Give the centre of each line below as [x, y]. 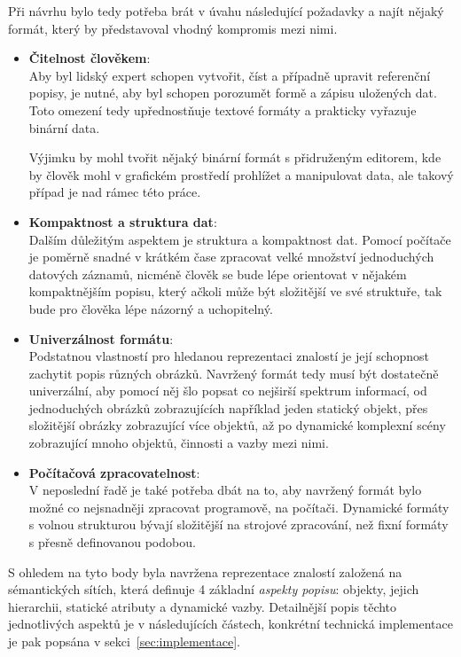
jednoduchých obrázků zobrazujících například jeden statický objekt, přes [228, 407]
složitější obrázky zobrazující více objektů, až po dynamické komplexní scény [237, 425]
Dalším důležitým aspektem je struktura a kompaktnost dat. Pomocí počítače [240, 239]
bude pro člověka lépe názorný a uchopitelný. [151, 308]
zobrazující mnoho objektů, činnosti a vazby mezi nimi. [179, 443]
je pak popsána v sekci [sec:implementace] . [124, 641]
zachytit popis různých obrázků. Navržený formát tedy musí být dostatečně [234, 373]
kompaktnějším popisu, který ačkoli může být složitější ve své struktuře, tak [235, 291]
